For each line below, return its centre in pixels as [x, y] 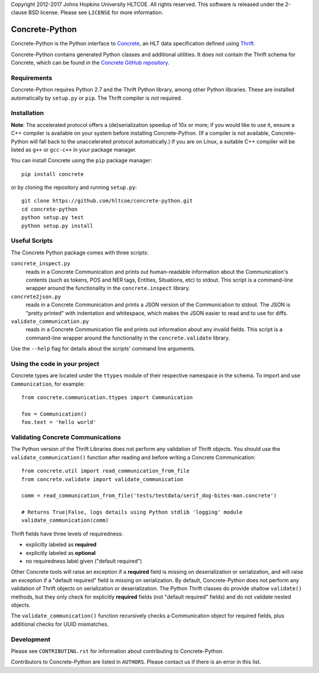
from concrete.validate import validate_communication [102, 479]
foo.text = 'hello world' [59, 422]
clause [19, 12]
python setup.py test [53, 218]
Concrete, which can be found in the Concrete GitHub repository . [90, 63]
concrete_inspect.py [41, 264]
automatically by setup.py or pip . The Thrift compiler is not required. [97, 98]
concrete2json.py [36, 296]
